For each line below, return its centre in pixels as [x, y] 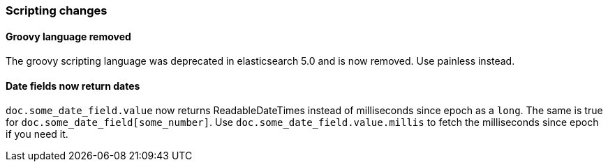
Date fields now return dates [73, 86]
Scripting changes [57, 10]
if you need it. [37, 134]
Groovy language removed [68, 36]
